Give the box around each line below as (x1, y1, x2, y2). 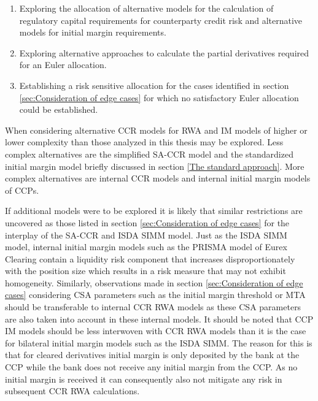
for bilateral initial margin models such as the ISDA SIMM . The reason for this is (5, 336, 312, 349)
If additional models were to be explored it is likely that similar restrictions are (5, 204, 303, 217)
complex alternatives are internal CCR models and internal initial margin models (5, 172, 311, 185)
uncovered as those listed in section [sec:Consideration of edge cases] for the (5, 216, 290, 229)
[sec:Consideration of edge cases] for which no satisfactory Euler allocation (19, 91, 299, 104)
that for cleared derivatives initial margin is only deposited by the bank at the (5, 348, 300, 361)
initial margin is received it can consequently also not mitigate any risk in (5, 372, 282, 385)
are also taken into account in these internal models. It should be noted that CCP (5, 312, 314, 325)
